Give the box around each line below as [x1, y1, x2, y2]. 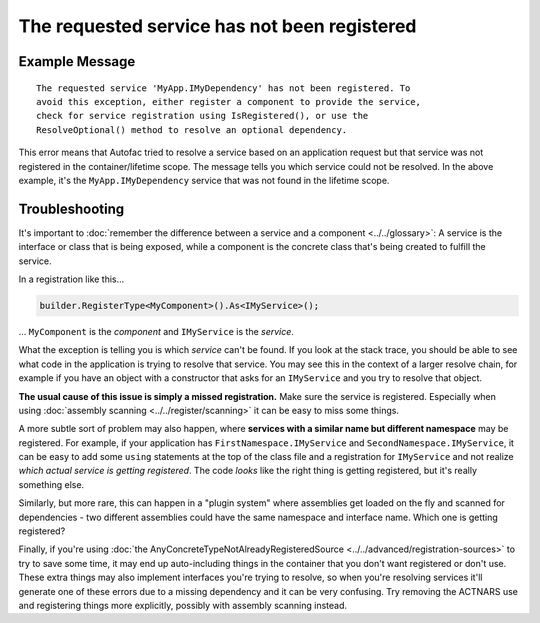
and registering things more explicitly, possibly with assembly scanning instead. [18, 599, 348, 611]
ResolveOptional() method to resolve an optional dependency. [36, 124, 348, 135]
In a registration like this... [18, 273, 125, 285]
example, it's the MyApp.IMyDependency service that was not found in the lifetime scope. [18, 174, 390, 186]
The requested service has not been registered [18, 15, 417, 37]
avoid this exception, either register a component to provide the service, [36, 96, 422, 107]
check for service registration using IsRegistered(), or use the [36, 110, 369, 122]
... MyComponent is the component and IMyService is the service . [18, 325, 295, 337]
